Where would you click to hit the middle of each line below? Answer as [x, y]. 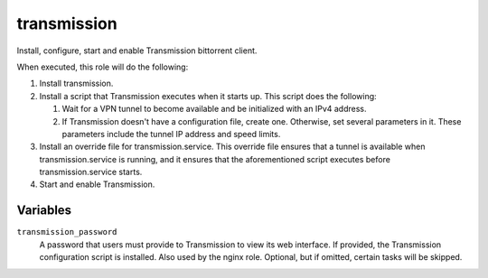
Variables [44, 211]
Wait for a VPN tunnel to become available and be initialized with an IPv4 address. [214, 109]
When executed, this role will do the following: [103, 67]
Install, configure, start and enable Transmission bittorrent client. [137, 51]
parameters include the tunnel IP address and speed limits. [171, 134]
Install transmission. [76, 83]
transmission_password [67, 232]
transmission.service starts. [91, 172]
